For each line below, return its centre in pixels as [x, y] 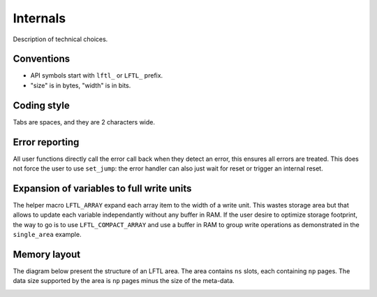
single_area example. [47, 235]
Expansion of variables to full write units [102, 188]
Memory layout [47, 254]
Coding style [41, 105]
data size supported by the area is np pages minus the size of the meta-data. [124, 281]
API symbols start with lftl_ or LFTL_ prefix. [97, 75]
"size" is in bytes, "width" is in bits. [81, 85]
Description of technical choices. [60, 39]
